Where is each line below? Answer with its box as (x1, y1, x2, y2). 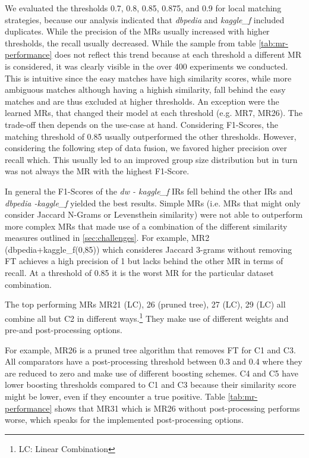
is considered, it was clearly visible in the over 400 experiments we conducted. (5, 59, 288, 72)
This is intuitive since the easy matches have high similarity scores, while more (5, 71, 292, 84)
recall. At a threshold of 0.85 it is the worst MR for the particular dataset (5, 266, 274, 279)
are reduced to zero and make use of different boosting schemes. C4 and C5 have (5, 366, 298, 379)
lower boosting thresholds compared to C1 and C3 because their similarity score (5, 378, 297, 391)
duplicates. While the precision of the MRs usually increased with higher (5, 25, 270, 37)
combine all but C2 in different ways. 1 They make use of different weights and (5, 310, 289, 324)
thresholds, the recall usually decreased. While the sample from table (5, 36, 256, 49)
